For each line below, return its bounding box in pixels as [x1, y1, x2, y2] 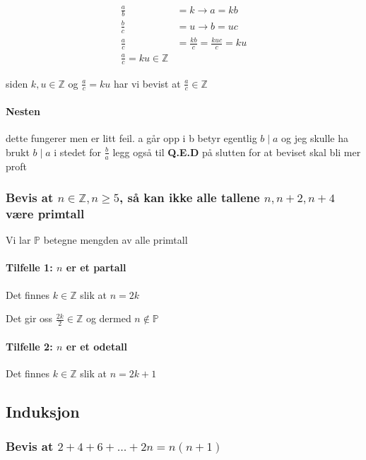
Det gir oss [6, 311, 53, 326]
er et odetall [66, 338, 127, 353]
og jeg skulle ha [281, 131, 349, 146]
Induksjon [6, 400, 80, 422]
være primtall [6, 204, 85, 222]
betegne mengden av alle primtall [43, 232, 188, 247]
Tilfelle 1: [6, 260, 53, 275]
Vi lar [6, 232, 31, 247]
